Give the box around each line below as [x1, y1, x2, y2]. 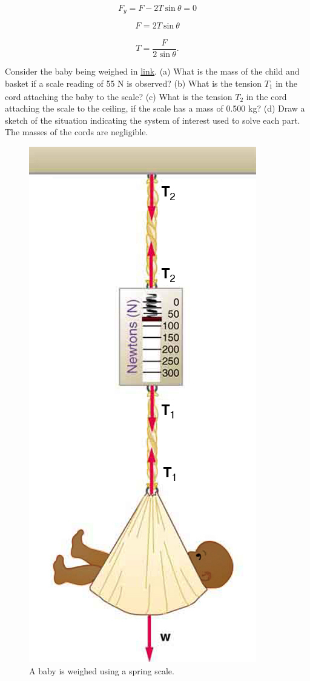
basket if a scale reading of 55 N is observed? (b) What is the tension [5, 76, 262, 89]
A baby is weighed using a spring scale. [29, 664, 174, 677]
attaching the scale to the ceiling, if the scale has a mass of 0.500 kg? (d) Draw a [5, 102, 305, 115]
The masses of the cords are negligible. [5, 126, 148, 138]
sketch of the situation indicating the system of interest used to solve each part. [5, 113, 300, 126]
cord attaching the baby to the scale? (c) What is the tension [5, 90, 232, 102]
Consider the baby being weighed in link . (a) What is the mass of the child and [5, 64, 300, 77]
